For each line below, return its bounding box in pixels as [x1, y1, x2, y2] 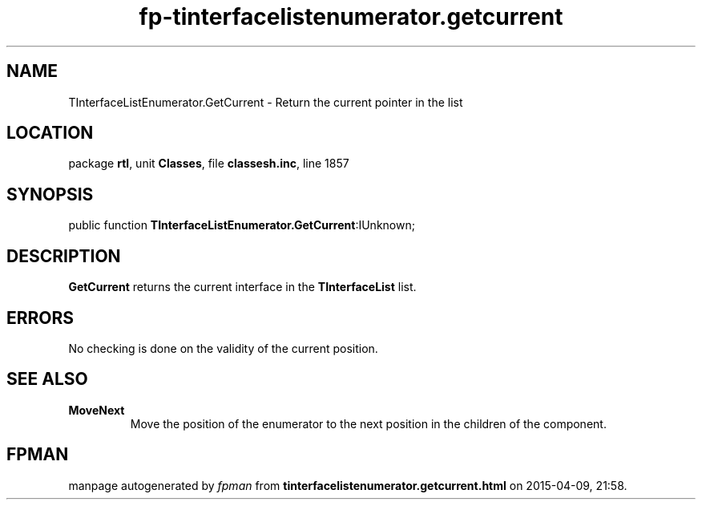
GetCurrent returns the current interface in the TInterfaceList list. [68, 280, 417, 294]
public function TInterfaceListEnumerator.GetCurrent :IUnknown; [68, 218, 415, 233]
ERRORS [6, 307, 75, 328]
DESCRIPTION [6, 245, 121, 266]
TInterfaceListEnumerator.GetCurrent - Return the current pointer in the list [68, 95, 463, 109]
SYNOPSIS [6, 184, 94, 204]
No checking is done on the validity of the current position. [68, 341, 378, 355]
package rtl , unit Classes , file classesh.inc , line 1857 [68, 156, 349, 171]
